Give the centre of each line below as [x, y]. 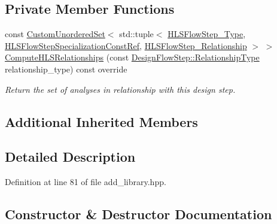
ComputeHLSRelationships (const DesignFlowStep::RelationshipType [132, 57]
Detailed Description [70, 157]
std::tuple [136, 34]
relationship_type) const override [66, 69]
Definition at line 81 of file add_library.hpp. [86, 182]
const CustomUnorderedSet [55, 34]
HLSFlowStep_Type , [207, 34]
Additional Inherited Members [101, 121]
